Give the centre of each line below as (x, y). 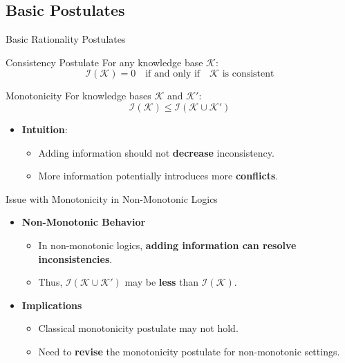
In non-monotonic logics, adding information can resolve (167, 245)
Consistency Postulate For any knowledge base (104, 62)
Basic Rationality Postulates (66, 39)
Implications (52, 305)
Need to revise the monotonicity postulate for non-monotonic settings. (189, 351)
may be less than (162, 282)
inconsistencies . (75, 258)
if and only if (173, 74)
